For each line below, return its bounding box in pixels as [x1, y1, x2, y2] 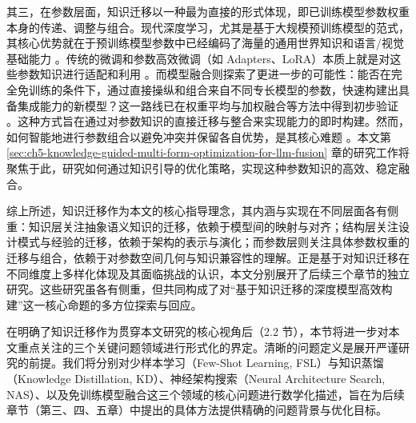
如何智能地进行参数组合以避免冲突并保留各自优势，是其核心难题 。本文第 [6, 128, 391, 145]
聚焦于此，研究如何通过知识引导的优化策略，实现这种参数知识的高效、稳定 [6, 159, 398, 176]
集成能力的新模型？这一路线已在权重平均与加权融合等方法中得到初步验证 [17, 97, 398, 114]
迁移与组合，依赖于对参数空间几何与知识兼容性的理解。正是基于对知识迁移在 [6, 249, 410, 265]
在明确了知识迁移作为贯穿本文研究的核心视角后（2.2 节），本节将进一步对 [6, 323, 389, 340]
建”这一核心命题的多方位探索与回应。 [6, 296, 202, 313]
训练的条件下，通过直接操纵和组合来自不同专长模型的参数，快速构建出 [28, 81, 398, 98]
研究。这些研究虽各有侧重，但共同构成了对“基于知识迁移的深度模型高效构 [6, 281, 393, 297]
